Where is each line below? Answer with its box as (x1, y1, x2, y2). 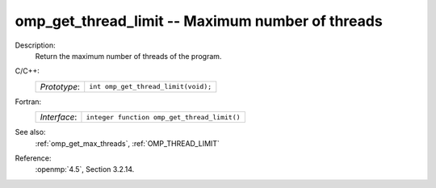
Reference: (15, 153, 52, 163)
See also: (15, 127, 46, 137)
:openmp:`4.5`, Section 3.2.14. (35, 165, 135, 174)
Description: (15, 40, 56, 50)
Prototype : (40, 81, 81, 92)
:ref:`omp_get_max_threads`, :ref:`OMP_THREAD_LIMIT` (35, 138, 220, 148)
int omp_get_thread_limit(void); (89, 82, 212, 91)
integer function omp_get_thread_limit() (86, 113, 241, 121)
